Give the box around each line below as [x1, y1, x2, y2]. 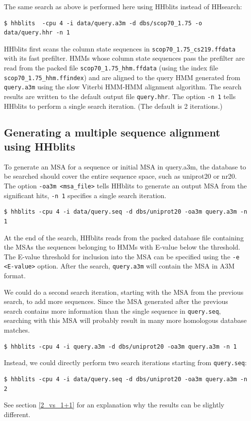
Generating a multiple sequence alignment [4, 124, 220, 139]
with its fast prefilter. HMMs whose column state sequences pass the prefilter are [4, 53, 245, 63]
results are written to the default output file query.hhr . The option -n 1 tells [4, 91, 236, 101]
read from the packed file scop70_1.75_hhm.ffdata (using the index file [4, 63, 218, 73]
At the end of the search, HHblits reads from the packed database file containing [4, 232, 244, 242]
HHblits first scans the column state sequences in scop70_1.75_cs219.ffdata [4, 43, 235, 53]
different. [4, 409, 31, 419]
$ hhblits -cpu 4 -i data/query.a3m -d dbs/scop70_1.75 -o [4, 19, 202, 27]
